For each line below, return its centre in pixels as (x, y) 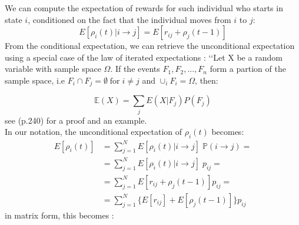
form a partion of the (248, 69)
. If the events (135, 69)
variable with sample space (53, 69)
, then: (207, 80)
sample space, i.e (35, 80)
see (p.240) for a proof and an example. (76, 120)
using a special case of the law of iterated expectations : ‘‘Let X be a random (144, 57)
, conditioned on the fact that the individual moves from (129, 19)
